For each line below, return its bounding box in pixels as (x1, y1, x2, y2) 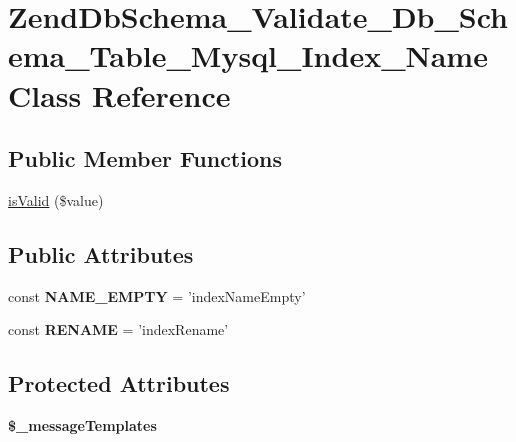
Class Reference (8, 74, 231, 115)
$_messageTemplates (8, 415, 157, 436)
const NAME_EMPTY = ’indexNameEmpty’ (8, 285, 306, 306)
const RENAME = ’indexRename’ (8, 319, 229, 340)
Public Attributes (8, 238, 194, 269)
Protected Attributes (8, 368, 230, 399)
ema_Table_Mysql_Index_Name (8, 35, 488, 76)
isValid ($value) (8, 189, 104, 210)
